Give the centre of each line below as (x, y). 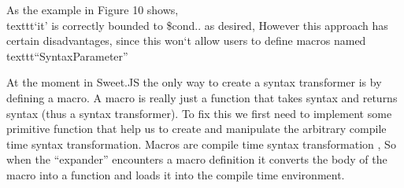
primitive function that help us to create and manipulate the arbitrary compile (196, 129)
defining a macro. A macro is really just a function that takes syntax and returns (202, 97)
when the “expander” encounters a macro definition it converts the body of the (197, 159)
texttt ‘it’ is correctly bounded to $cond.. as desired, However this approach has (197, 25)
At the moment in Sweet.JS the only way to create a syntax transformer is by (194, 82)
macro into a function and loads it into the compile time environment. (176, 174)
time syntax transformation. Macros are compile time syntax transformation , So (201, 144)
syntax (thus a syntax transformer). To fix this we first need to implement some (199, 113)
